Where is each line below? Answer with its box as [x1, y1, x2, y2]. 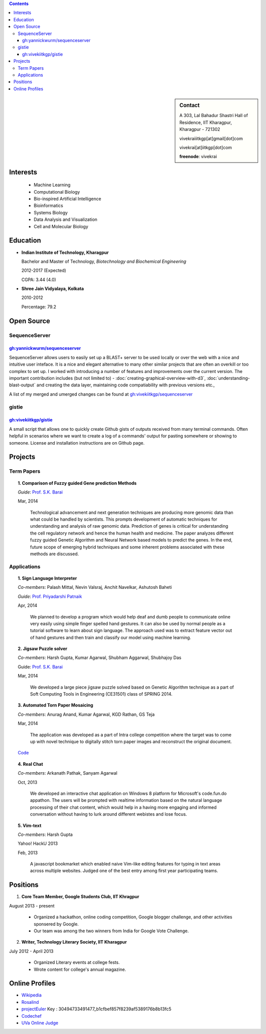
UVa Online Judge [21, 1020, 59, 1026]
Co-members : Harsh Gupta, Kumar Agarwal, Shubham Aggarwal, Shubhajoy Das [18, 655, 182, 661]
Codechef [21, 1013, 42, 1019]
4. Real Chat [18, 761, 43, 767]
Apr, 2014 [18, 603, 37, 609]
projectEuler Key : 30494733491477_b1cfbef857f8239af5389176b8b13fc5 [21, 1006, 172, 1012]
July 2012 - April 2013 [9, 948, 54, 954]
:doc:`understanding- [206, 375, 250, 381]
